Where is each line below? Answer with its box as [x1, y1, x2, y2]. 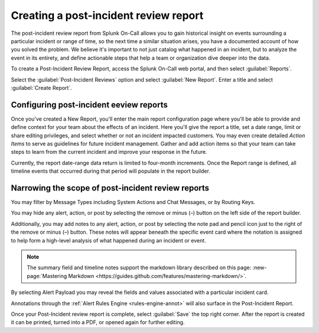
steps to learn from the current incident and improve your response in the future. [11, 148, 207, 156]
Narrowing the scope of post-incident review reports [11, 183, 210, 193]
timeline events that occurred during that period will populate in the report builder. [11, 167, 211, 174]
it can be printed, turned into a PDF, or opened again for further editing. [11, 319, 185, 326]
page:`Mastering [27, 272, 67, 279]
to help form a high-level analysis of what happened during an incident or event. [11, 237, 206, 244]
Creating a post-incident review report [11, 9, 204, 22]
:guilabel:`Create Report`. [11, 84, 72, 91]
